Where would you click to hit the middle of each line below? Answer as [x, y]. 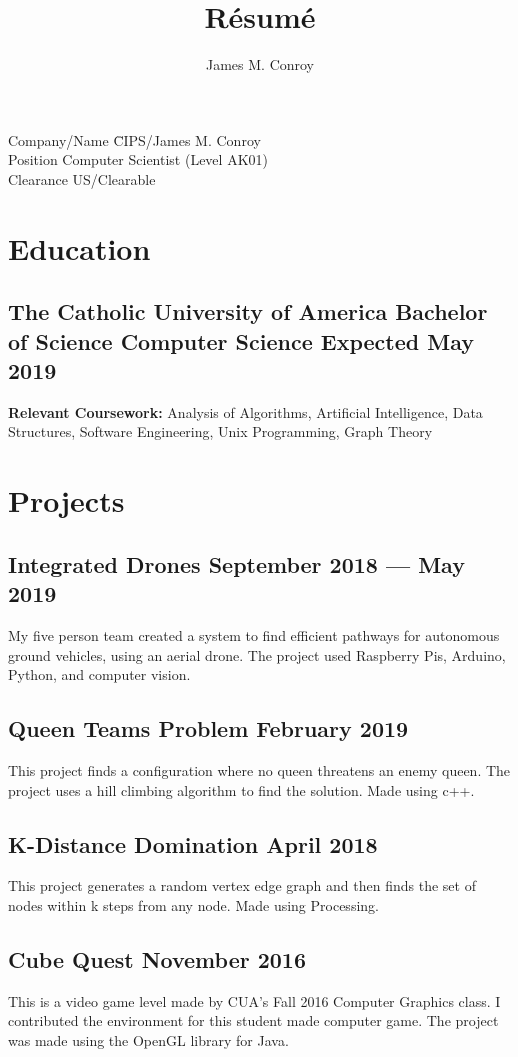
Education [79, 247]
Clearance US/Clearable [82, 178]
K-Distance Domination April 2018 [193, 843]
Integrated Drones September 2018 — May [236, 563]
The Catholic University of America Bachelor [248, 311]
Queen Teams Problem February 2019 [208, 728]
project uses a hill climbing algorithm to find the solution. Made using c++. [241, 789]
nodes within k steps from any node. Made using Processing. [193, 904]
